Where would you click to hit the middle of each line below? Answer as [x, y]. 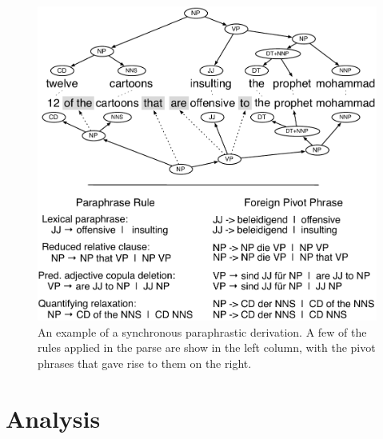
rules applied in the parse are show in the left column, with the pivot [207, 347]
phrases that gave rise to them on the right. [145, 363]
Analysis [53, 418]
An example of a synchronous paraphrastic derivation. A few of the [202, 331]
